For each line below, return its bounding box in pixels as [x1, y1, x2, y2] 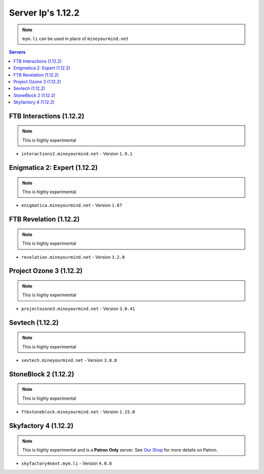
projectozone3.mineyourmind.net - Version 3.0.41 [21, 306, 135, 311]
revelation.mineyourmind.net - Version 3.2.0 [21, 254, 125, 260]
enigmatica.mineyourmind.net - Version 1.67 [21, 203, 122, 208]
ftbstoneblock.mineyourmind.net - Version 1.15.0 [21, 409, 135, 415]
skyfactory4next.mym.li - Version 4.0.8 [21, 460, 112, 466]
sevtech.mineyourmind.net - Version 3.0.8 [21, 357, 117, 363]
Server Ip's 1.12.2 [9, 7, 80, 18]
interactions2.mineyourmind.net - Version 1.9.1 [21, 151, 133, 157]
